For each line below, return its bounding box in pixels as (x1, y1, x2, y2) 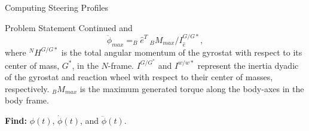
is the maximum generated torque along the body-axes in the (79, 82, 304, 95)
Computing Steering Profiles (5, 1, 109, 13)
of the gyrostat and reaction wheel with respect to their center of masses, (5, 71, 273, 83)
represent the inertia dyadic (197, 59, 299, 71)
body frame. (5, 94, 49, 106)
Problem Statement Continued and (5, 21, 133, 33)
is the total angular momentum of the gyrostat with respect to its (61, 45, 302, 58)
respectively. (5, 82, 50, 95)
